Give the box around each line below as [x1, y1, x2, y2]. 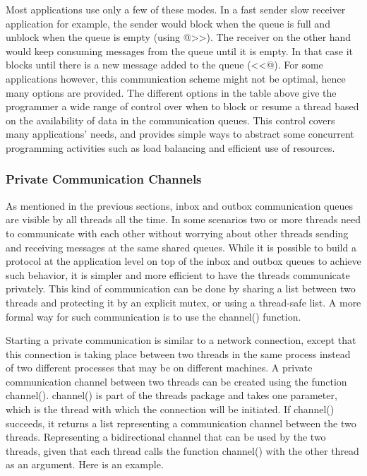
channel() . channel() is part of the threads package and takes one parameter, [6, 388, 337, 403]
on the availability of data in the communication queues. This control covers [6, 112, 335, 127]
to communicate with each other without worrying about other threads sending [6, 225, 349, 240]
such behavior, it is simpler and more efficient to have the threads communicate [6, 267, 350, 282]
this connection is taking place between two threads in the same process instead [6, 346, 351, 361]
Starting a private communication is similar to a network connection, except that [6, 333, 356, 347]
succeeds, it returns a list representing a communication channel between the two [6, 415, 356, 430]
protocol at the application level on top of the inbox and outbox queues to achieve [6, 254, 361, 268]
